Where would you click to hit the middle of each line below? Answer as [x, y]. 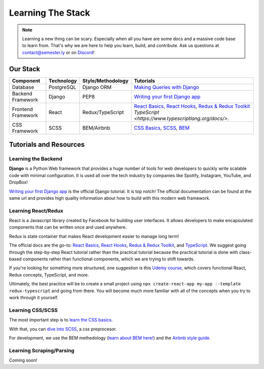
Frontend [22, 109]
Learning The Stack [50, 13]
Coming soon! [23, 360]
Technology [63, 81]
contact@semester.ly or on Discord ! [58, 52]
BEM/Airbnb [96, 128]
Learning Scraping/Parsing [42, 350]
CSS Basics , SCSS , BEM [162, 128]
